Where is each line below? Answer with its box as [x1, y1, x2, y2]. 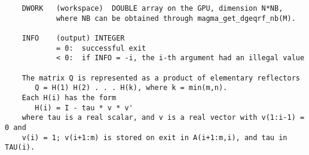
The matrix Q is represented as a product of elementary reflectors [22, 73, 300, 82]
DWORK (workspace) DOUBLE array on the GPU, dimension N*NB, [22, 4, 283, 13]
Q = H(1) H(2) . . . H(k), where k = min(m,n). [35, 83, 228, 92]
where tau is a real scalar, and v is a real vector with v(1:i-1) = [22, 113, 305, 122]
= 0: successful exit [56, 44, 146, 52]
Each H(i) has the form [22, 93, 117, 102]
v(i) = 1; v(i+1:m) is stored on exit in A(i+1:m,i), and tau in [22, 133, 287, 142]
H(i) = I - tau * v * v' [35, 103, 133, 112]
